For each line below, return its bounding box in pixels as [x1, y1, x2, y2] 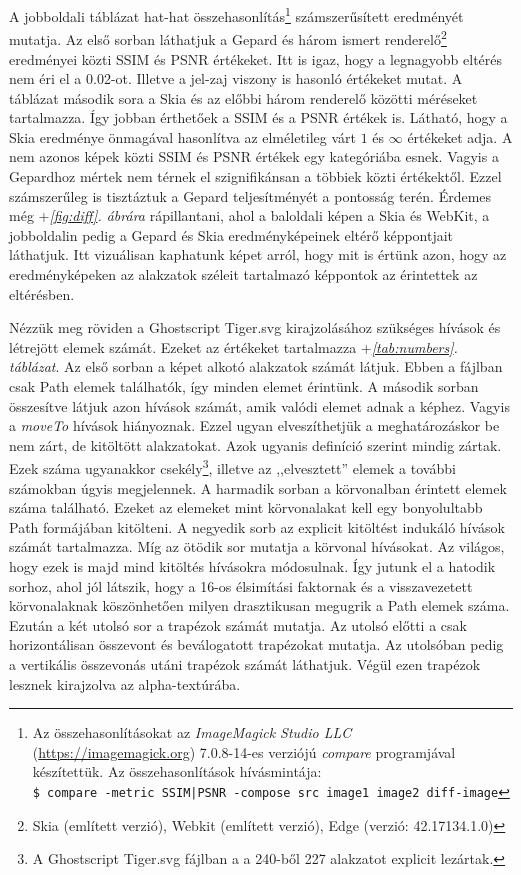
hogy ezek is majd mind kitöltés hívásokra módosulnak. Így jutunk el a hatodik [9, 556, 496, 576]
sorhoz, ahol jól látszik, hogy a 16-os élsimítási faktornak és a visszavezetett [9, 575, 473, 596]
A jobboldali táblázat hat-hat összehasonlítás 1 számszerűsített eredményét [9, 3, 464, 26]
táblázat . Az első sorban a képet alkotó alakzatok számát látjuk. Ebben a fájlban [9, 356, 503, 377]
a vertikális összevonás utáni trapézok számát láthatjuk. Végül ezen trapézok [9, 653, 481, 674]
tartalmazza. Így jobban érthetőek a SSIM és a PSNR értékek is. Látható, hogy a [9, 107, 508, 128]
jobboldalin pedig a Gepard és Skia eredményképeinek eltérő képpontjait [9, 224, 454, 245]
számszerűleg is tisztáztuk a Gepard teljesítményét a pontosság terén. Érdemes [9, 185, 492, 206]
